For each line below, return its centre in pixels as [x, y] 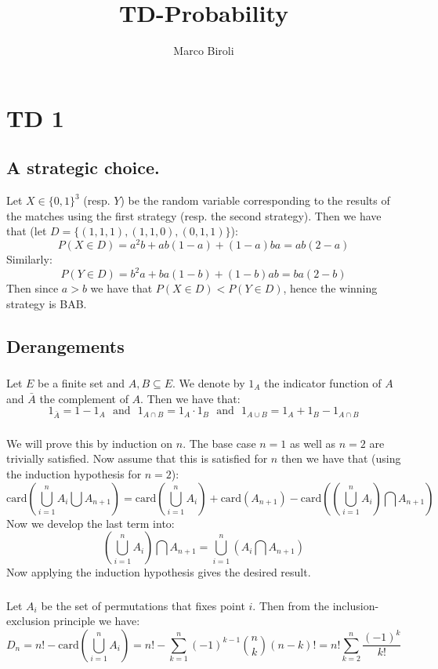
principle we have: [97, 621]
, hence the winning [330, 288]
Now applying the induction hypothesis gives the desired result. [159, 572]
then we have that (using [341, 458]
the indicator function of [323, 382]
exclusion [28, 621]
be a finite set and [81, 382]
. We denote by [209, 382]
